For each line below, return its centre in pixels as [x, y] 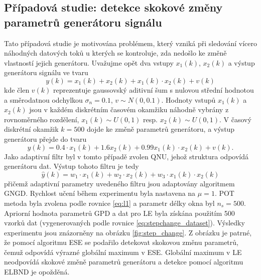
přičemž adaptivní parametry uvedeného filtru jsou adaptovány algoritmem [119, 183]
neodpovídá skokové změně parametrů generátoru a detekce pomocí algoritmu [124, 262]
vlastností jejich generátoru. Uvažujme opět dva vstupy [89, 62]
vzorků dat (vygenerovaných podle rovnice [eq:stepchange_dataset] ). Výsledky [124, 223]
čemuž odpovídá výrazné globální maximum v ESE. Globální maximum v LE [123, 252]
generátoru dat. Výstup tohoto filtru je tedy [72, 166]
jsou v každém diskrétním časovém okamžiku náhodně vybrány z [129, 109]
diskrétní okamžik [31, 129]
